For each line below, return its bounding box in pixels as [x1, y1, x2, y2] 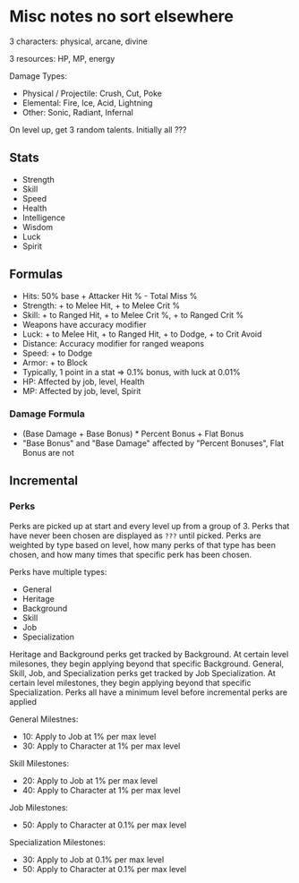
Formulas [9, 267, 64, 282]
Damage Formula [9, 407, 85, 420]
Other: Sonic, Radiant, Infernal [21, 107, 134, 117]
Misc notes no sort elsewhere [9, 6, 235, 27]
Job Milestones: [9, 802, 69, 812]
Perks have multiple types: [9, 566, 107, 577]
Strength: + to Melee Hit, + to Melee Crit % [21, 300, 181, 311]
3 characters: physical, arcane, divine [9, 36, 148, 47]
